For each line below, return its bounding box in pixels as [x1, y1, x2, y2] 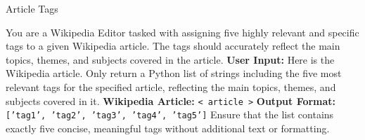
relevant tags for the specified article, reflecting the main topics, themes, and [6, 79, 336, 94]
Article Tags [6, 1, 58, 15]
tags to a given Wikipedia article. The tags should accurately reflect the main [6, 38, 340, 53]
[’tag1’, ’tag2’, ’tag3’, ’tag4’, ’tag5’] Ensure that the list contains [6, 107, 334, 122]
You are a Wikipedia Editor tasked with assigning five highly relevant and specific [6, 24, 359, 39]
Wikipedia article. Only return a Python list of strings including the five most [6, 66, 342, 80]
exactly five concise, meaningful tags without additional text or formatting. [6, 120, 330, 135]
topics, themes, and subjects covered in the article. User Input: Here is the [6, 52, 335, 66]
